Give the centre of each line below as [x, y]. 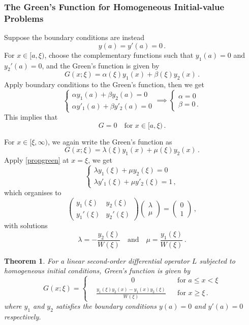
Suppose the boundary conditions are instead [74, 37]
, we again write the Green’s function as [110, 141]
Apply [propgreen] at [37, 160]
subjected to [217, 260]
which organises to [33, 192]
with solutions [26, 225]
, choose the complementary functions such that [119, 55]
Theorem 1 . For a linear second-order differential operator [97, 260]
